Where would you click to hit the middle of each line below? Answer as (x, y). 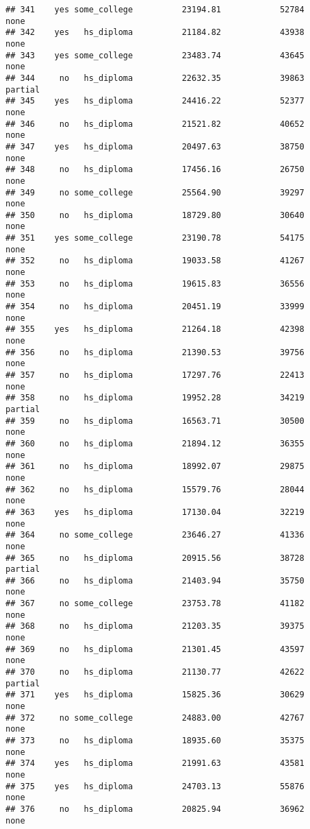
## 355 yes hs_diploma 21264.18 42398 (155, 329)
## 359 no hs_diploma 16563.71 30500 (155, 421)
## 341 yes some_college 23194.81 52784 (155, 10)
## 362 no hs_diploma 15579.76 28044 (155, 489)
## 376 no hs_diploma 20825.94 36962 (155, 809)
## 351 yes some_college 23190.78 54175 (155, 238)
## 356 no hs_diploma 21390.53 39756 (155, 352)
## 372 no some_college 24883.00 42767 (155, 718)
